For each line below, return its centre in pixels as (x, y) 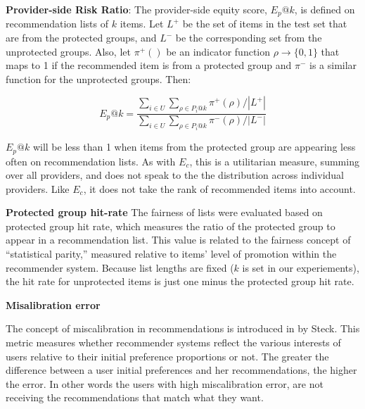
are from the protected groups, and (81, 38)
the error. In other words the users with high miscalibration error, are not (165, 383)
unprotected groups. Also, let (68, 51)
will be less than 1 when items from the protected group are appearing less (194, 147)
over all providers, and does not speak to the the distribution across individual (175, 175)
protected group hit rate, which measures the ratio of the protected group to (171, 226)
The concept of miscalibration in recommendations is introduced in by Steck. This (183, 328)
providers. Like (38, 188)
